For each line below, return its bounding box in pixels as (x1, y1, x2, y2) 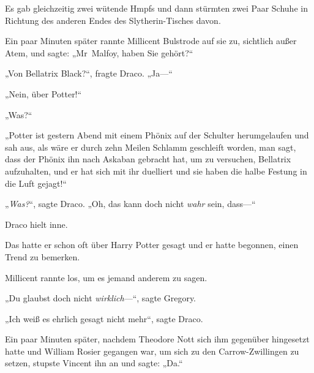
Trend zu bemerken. (5, 250, 80, 263)
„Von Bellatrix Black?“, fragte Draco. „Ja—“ (5, 67, 173, 80)
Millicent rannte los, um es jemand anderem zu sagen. (5, 271, 207, 284)
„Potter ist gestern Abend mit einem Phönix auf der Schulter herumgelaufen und (5, 129, 309, 141)
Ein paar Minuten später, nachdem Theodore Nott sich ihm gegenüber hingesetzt (5, 333, 310, 345)
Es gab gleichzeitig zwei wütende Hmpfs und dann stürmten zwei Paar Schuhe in (5, 2, 308, 14)
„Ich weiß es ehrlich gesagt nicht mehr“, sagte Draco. (5, 312, 203, 325)
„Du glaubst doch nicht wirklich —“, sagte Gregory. (5, 292, 196, 304)
